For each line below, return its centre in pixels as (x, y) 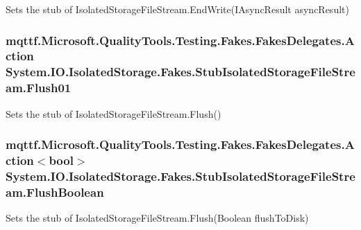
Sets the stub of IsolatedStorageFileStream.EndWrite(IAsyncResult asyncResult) (177, 9)
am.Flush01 (39, 88)
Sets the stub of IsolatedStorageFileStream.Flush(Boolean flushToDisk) (157, 218)
